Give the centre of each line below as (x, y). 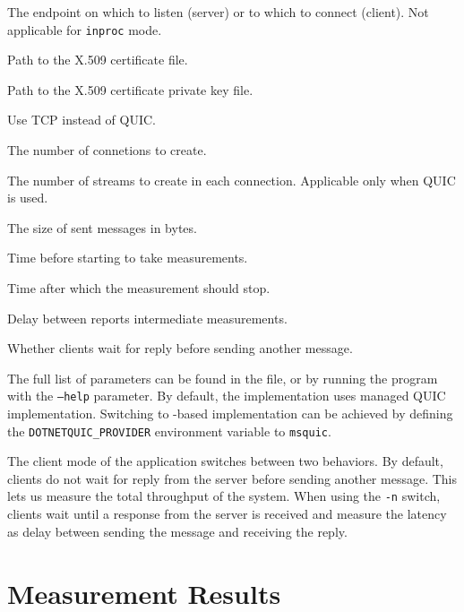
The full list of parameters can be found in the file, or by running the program (223, 378)
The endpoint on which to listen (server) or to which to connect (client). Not (218, 12)
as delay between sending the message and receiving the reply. (177, 531)
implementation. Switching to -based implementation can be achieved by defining (230, 414)
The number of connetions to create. (107, 150)
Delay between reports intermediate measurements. (147, 318)
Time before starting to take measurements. (128, 258)
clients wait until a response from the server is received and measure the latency (227, 514)
